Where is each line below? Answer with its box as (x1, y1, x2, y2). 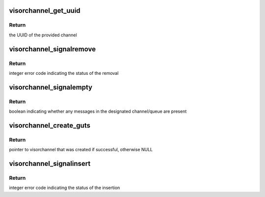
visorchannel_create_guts (9, 121, 91, 130)
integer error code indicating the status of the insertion (9, 185, 120, 191)
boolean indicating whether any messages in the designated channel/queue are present (9, 108, 187, 114)
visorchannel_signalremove (9, 45, 96, 53)
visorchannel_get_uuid (9, 6, 80, 15)
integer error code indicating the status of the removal (9, 70, 119, 76)
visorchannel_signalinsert (9, 160, 91, 168)
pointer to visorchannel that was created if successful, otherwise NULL (9, 147, 153, 153)
